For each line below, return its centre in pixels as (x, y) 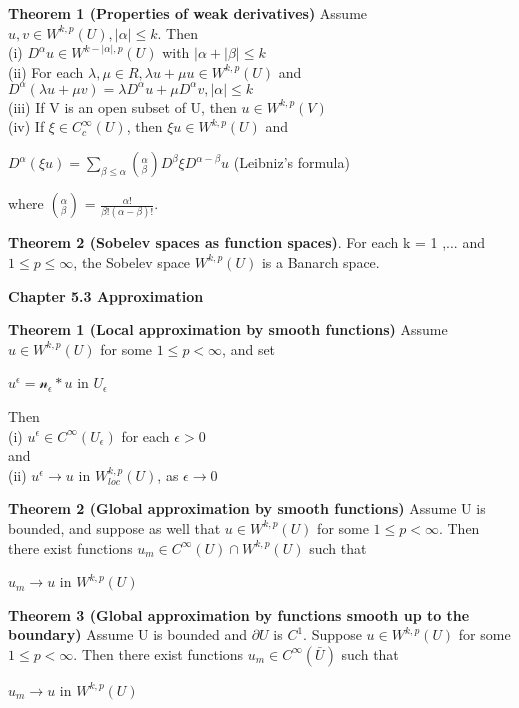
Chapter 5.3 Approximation (106, 295)
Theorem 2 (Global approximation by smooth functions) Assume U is (247, 508)
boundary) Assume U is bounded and (128, 634)
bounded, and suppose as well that (114, 527)
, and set (249, 348)
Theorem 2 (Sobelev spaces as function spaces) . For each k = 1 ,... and (246, 242)
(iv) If (26, 126)
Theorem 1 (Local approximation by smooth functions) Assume (228, 329)
